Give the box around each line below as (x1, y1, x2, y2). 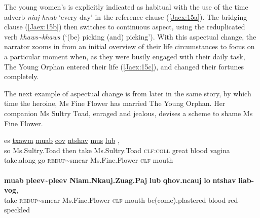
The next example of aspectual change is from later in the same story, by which (4, 88, 251, 98)
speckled (4, 204, 30, 215)
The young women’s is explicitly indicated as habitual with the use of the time (4, 2, 248, 12)
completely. (4, 71, 39, 82)
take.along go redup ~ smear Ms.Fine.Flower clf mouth (4, 155, 173, 165)
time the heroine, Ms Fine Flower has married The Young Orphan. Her (4, 98, 226, 108)
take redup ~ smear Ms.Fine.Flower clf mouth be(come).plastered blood (4, 194, 226, 205)
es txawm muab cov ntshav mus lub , (4, 135, 120, 146)
